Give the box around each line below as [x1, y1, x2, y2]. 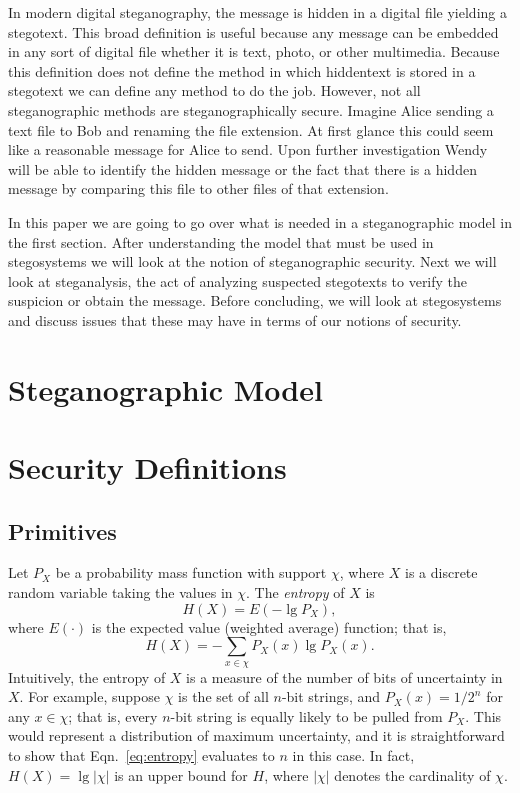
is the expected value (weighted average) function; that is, [91, 616, 447, 637]
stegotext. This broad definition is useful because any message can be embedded [8, 21, 499, 42]
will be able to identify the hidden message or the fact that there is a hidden [8, 158, 477, 179]
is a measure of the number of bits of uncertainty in [186, 666, 503, 687]
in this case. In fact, [292, 745, 415, 765]
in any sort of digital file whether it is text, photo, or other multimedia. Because [8, 41, 500, 62]
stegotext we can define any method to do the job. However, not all [8, 80, 421, 101]
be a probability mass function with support [55, 562, 327, 583]
